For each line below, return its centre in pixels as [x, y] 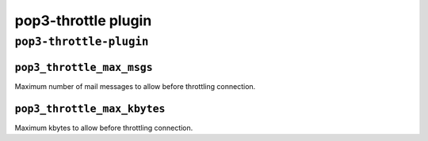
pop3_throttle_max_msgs [84, 67]
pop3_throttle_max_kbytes [90, 109]
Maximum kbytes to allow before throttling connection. [104, 128]
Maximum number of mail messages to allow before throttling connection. [135, 86]
